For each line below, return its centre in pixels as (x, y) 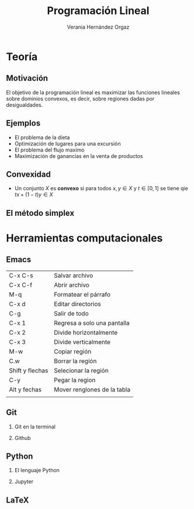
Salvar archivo (73, 275)
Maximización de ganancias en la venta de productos (79, 156)
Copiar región (72, 351)
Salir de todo (71, 313)
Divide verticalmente (82, 342)
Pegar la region (75, 380)
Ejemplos (23, 123)
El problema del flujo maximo (49, 150)
